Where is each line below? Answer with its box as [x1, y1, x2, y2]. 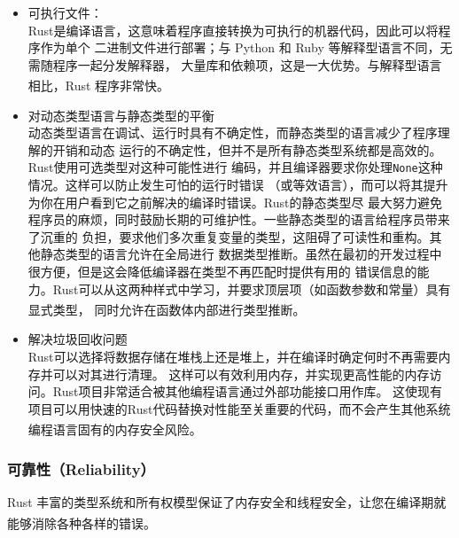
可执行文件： [27, 4, 103, 21]
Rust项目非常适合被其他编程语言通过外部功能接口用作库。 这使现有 [52, 382, 443, 401]
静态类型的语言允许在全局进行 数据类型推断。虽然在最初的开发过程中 [40, 245, 442, 263]
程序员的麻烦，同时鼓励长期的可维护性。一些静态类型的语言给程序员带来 [27, 210, 450, 229]
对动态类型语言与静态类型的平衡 [27, 105, 214, 124]
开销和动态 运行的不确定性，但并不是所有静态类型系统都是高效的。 [52, 140, 442, 159]
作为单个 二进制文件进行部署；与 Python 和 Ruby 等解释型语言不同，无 [40, 38, 453, 57]
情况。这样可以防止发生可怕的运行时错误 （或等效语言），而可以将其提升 [27, 175, 448, 194]
